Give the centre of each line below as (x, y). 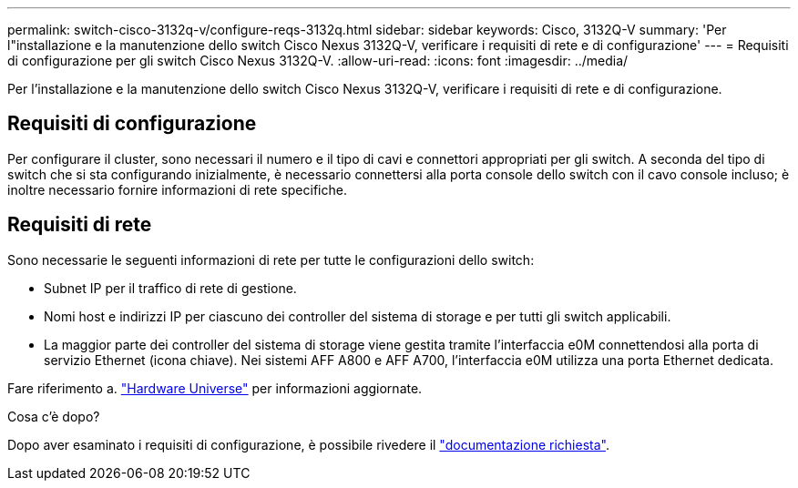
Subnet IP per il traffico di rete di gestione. (170, 288)
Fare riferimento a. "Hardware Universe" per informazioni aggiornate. (215, 388)
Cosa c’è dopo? (54, 416)
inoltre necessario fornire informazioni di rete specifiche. (177, 189)
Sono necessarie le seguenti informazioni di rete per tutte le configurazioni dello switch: (271, 259)
